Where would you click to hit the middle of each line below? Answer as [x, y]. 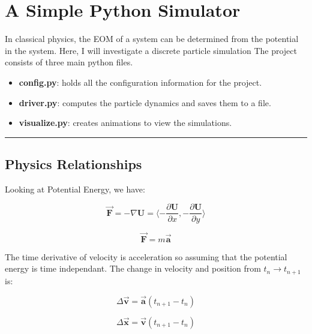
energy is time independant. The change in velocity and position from [133, 268]
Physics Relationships [73, 164]
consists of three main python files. [69, 62]
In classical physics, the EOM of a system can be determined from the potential [152, 39]
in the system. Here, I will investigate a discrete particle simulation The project [151, 50]
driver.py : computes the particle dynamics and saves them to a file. [145, 102]
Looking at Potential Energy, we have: [75, 189]
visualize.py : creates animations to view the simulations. [125, 123]
